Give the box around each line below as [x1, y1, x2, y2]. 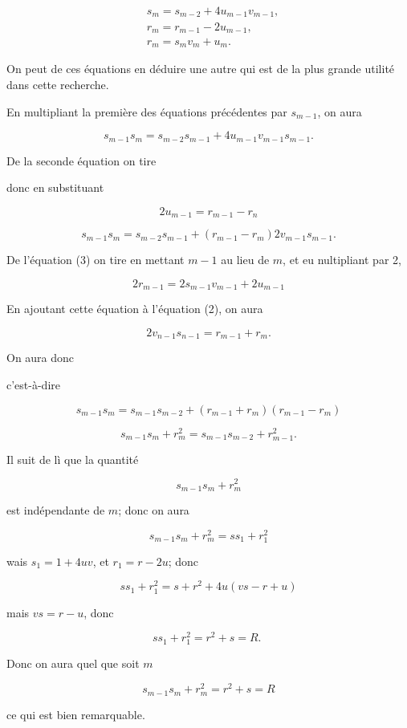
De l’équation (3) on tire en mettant [6, 251, 185, 268]
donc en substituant [6, 179, 104, 196]
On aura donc [6, 349, 75, 366]
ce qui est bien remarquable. [6, 706, 145, 722]
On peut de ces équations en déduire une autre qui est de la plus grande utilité [6, 60, 395, 77]
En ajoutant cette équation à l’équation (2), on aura [6, 300, 263, 317]
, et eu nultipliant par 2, [283, 251, 401, 268]
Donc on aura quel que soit [6, 655, 140, 672]
